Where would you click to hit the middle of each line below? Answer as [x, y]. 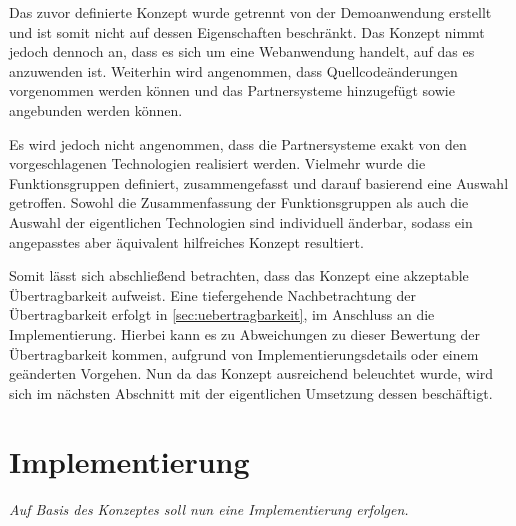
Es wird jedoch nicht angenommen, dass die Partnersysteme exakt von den [238, 143]
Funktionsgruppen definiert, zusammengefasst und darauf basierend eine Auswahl [259, 182]
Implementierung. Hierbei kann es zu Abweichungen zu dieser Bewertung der [245, 333]
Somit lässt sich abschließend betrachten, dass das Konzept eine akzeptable [239, 275]
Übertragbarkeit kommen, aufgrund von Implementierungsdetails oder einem [244, 353]
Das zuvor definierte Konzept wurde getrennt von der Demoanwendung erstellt [250, 12]
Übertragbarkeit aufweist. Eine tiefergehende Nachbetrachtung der [212, 294]
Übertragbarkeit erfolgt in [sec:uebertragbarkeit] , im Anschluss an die [222, 314]
